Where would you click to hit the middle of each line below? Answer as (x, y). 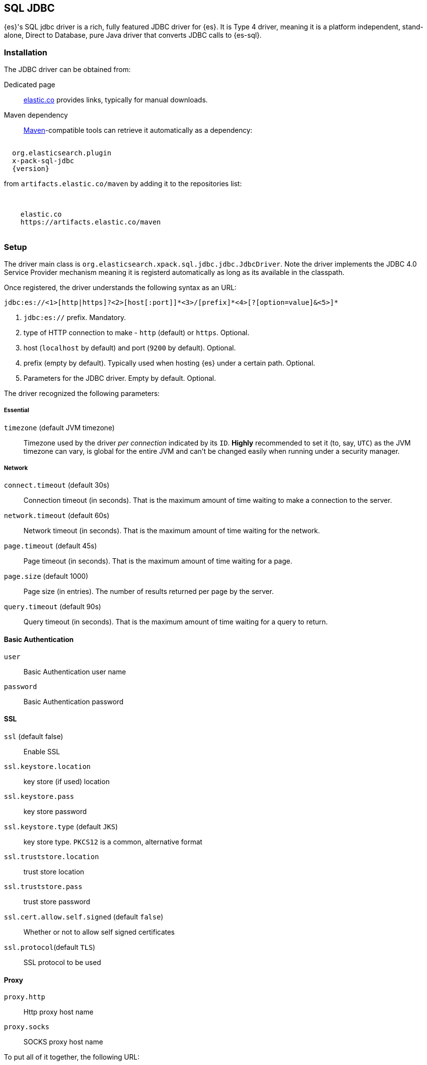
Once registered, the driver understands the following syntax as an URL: (120, 287)
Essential (17, 410)
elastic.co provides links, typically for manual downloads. (116, 100)
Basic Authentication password (74, 701)
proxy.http (25, 997)
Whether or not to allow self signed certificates (99, 932)
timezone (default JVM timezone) (59, 427)
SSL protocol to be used (62, 962)
